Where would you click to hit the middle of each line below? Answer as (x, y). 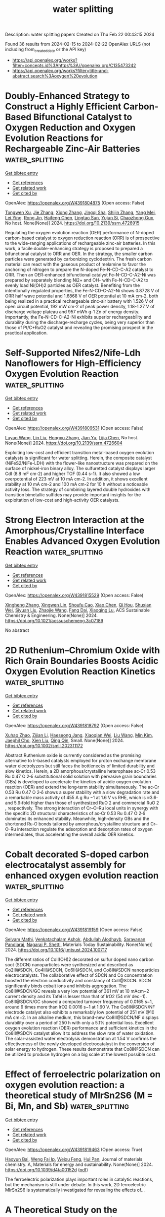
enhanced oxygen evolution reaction (82, 875)
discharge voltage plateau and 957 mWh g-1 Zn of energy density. (72, 312)
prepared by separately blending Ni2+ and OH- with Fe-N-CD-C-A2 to (77, 280)
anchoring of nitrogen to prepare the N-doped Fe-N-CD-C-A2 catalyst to (79, 270)
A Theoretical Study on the (61, 1210)
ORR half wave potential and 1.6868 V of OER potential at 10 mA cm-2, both (82, 296)
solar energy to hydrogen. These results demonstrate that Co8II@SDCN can (82, 1049)
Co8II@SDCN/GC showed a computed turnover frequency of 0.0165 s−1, (79, 1002)
